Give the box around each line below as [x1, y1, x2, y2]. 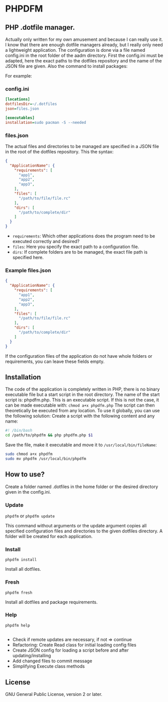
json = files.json [5, 106, 39, 111]
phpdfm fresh [5, 590, 33, 595]
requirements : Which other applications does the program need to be [12, 233, 155, 239]
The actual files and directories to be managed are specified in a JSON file [5, 143, 159, 149]
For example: [5, 73, 33, 79]
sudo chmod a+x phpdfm [5, 451, 53, 457]
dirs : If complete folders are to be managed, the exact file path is [12, 249, 148, 255]
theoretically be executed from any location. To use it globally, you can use [5, 408, 160, 414]
